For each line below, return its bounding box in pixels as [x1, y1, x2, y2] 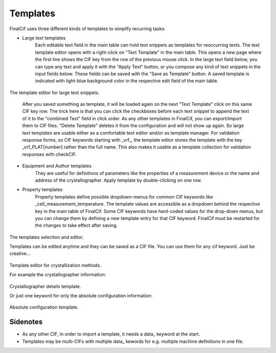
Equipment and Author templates [22, 163, 92, 169]
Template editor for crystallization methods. [9, 262, 102, 268]
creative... [9, 251, 31, 257]
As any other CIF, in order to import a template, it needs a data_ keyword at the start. [22, 331, 200, 337]
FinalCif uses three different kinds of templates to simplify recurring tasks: [9, 26, 166, 32]
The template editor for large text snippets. [9, 90, 100, 96]
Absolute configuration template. [9, 304, 79, 311]
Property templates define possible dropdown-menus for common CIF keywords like [35, 193, 213, 200]
